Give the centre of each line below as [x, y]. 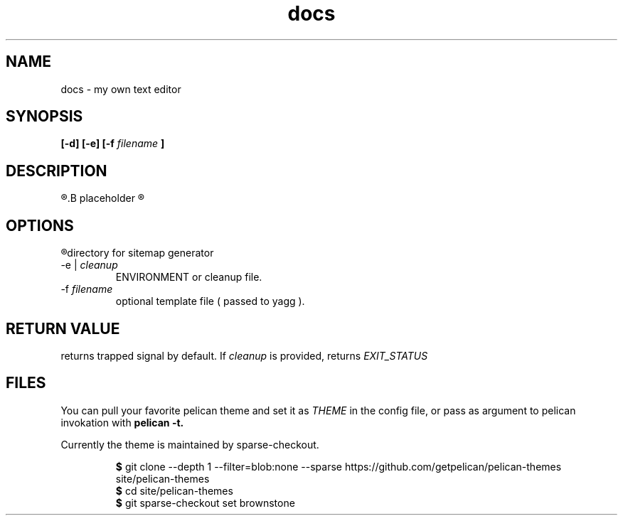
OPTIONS [40, 225]
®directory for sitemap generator [137, 253]
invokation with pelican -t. [122, 422]
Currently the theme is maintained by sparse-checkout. [190, 444]
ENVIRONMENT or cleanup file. [189, 277]
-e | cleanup [89, 265]
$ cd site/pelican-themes [174, 490]
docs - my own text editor [121, 89]
